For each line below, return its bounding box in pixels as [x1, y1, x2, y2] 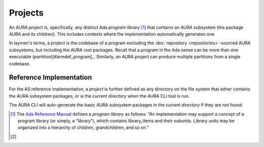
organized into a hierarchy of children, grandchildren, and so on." [18, 125, 149, 130]
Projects [9, 7, 44, 18]
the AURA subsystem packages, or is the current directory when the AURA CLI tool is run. [9, 93, 190, 99]
